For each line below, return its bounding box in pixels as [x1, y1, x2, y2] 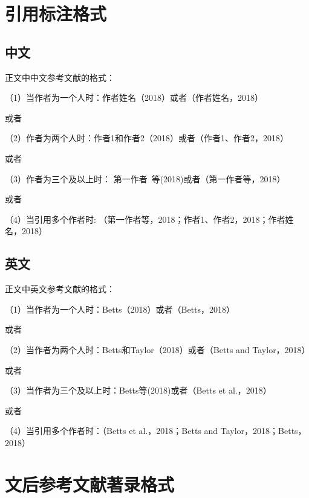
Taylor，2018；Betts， [220, 424, 307, 437]
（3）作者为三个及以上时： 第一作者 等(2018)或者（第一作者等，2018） [5, 172, 285, 185]
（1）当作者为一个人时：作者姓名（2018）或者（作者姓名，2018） [5, 91, 263, 104]
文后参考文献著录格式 [5, 471, 175, 496]
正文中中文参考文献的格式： [5, 71, 115, 83]
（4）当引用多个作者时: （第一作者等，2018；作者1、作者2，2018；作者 [5, 212, 285, 225]
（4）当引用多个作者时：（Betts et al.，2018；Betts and [5, 424, 218, 437]
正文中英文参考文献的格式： [5, 283, 115, 295]
